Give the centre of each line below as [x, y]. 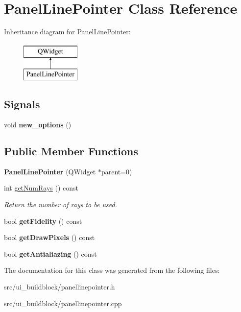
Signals [22, 104]
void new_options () [38, 125]
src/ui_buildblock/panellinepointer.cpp [63, 303]
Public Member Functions [71, 151]
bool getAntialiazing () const [50, 253]
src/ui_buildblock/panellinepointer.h [60, 287]
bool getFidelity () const [43, 221]
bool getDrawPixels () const [49, 237]
